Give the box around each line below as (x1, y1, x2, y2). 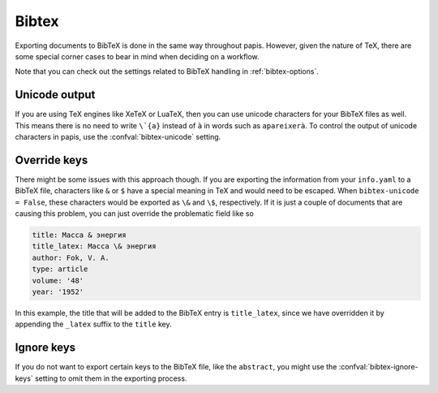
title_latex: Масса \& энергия (32, 242, 157, 251)
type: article (32, 265, 88, 274)
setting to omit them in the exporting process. (34, 374, 187, 383)
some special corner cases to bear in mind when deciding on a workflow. (15, 51, 260, 61)
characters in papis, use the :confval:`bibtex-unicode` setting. (15, 132, 221, 142)
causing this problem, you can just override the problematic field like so (15, 209, 255, 218)
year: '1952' (32, 287, 84, 296)
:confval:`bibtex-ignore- (338, 362, 419, 372)
